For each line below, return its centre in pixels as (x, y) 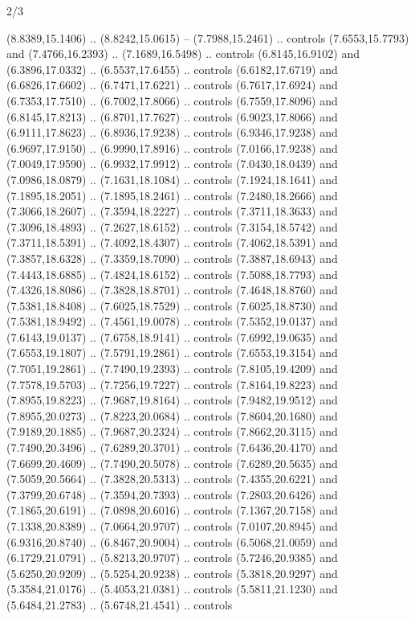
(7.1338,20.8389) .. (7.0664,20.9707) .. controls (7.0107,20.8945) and (172, 526)
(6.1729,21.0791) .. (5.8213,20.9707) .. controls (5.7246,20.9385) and (172, 558)
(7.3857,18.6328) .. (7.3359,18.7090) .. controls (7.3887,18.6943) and (172, 258)
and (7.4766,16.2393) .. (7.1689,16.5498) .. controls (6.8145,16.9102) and (183, 53)
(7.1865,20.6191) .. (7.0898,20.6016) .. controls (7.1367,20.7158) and (172, 510)
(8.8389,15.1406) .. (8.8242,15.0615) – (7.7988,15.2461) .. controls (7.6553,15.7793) (208, 37)
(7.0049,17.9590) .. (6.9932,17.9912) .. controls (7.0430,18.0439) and (172, 164)
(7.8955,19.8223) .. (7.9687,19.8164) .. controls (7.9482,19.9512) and (172, 400)
